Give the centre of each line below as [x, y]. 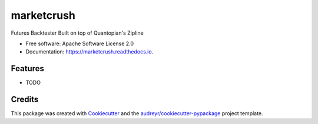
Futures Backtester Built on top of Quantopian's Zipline [77, 33]
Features [27, 68]
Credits [25, 100]
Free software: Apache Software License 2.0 [80, 43]
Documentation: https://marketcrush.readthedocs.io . [90, 52]
